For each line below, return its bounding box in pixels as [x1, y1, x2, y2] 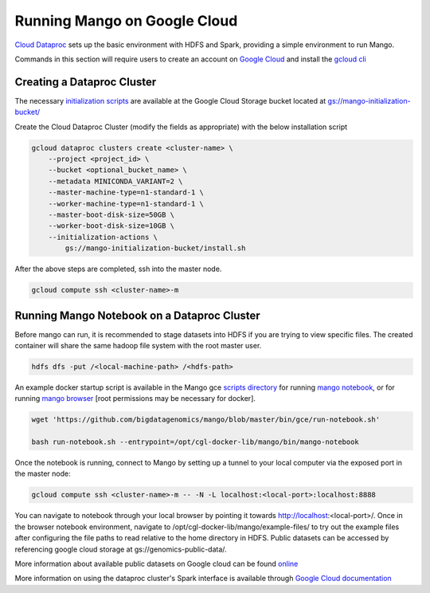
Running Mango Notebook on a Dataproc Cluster [14, 308, 260, 322]
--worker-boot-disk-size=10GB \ [48, 222, 175, 230]
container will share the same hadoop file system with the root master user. [14, 340, 262, 350]
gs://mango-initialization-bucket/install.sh [64, 244, 246, 253]
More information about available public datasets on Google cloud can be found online [14, 559, 299, 569]
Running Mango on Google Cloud [14, 12, 238, 29]
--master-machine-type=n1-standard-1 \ [48, 188, 205, 197]
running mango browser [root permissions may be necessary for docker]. [14, 394, 256, 403]
